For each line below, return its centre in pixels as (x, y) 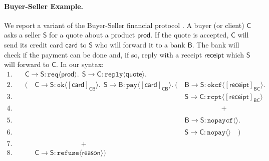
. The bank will (216, 44)
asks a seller (22, 35)
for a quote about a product (92, 35)
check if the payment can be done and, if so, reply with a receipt (103, 54)
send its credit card (34, 44)
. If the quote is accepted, (190, 35)
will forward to (27, 64)
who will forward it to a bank (140, 44)
